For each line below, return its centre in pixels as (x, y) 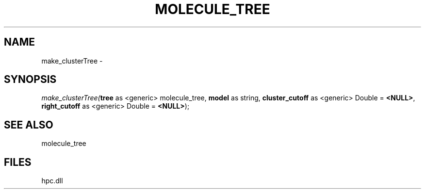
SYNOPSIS (30, 80)
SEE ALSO (29, 125)
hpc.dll (52, 181)
